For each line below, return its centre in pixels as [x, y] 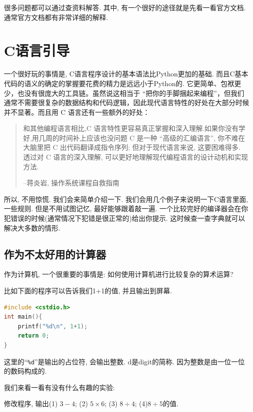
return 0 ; [34, 336]
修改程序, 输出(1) [31, 403]
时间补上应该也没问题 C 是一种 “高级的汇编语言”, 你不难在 [152, 137]
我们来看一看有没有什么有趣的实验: [59, 387]
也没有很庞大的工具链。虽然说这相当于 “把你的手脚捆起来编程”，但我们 [131, 93]
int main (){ [23, 317]
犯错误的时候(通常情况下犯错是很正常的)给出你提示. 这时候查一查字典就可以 [125, 218]
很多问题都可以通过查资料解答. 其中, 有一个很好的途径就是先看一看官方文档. [125, 7]
